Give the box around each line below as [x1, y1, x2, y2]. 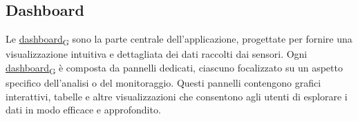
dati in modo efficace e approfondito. [6, 102, 161, 117]
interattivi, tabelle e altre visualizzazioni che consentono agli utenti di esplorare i [6, 89, 348, 103]
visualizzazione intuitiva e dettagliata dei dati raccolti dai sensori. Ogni [6, 47, 308, 61]
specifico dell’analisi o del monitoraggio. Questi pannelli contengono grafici [6, 76, 321, 90]
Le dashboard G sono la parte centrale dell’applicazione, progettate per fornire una [6, 32, 352, 47]
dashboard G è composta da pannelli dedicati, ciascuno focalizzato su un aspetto [6, 60, 343, 76]
